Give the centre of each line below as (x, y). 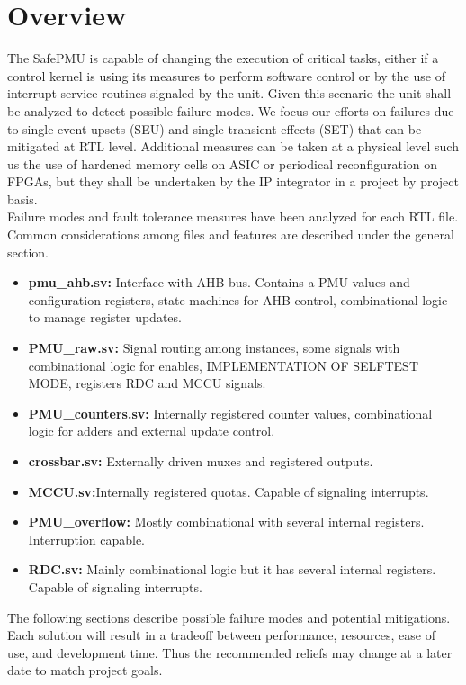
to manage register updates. (105, 317)
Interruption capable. (87, 539)
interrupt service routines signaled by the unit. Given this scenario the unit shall (229, 93)
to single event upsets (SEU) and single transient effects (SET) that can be (215, 128)
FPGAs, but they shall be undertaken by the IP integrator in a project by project (233, 181)
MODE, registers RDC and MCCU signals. (147, 383)
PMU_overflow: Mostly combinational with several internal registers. (226, 522)
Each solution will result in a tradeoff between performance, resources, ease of (221, 635)
